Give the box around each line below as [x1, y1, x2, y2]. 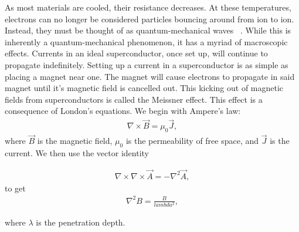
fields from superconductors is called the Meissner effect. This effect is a [5, 93, 263, 105]
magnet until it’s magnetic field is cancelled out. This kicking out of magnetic [5, 82, 284, 94]
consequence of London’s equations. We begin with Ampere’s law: [5, 105, 241, 117]
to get [5, 181, 26, 194]
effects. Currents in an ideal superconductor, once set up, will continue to [5, 47, 268, 59]
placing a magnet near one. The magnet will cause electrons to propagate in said [5, 70, 295, 82]
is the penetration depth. [36, 216, 125, 228]
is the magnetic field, [37, 135, 113, 147]
